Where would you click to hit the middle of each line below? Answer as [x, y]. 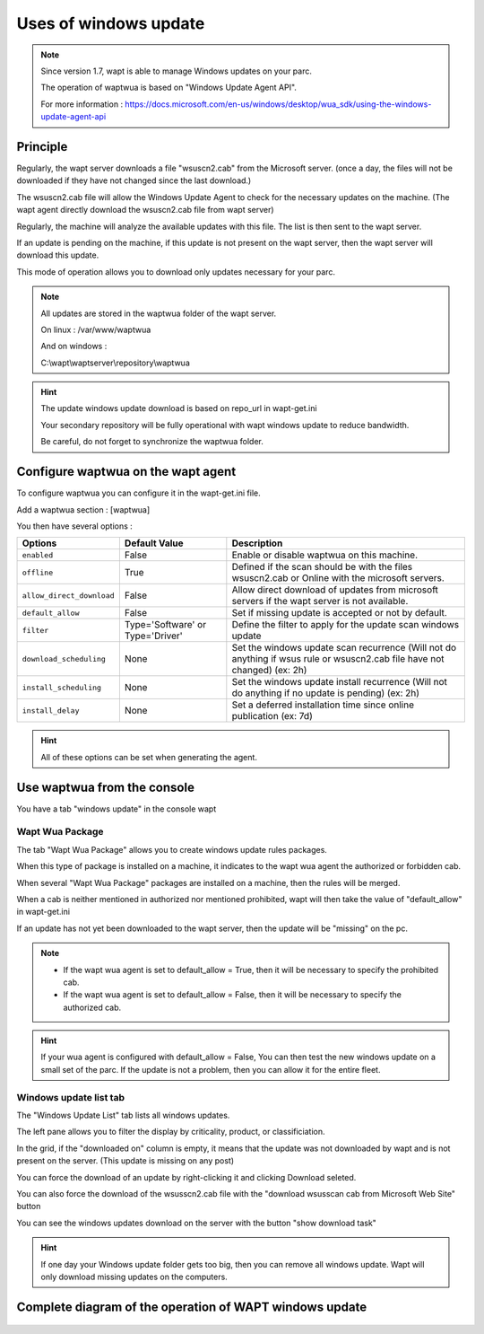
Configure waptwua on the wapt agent [126, 472]
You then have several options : [75, 526]
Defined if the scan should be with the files [322, 567]
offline [38, 572]
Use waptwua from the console [105, 787]
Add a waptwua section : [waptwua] [83, 509]
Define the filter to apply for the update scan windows [346, 625]
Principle [42, 147]
